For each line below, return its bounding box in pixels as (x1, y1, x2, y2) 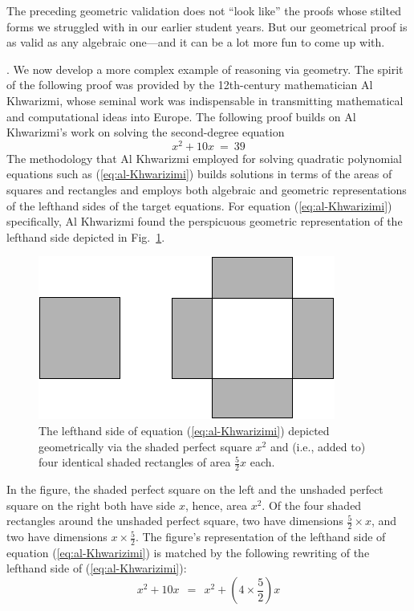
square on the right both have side (6, 496, 176, 513)
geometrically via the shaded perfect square (39, 438, 252, 454)
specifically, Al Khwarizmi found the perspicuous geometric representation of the (6, 213, 403, 230)
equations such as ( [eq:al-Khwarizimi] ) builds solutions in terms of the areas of (6, 165, 392, 182)
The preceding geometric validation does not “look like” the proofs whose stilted (6, 2, 401, 18)
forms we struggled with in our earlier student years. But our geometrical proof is (6, 18, 408, 35)
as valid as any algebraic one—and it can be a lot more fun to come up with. (6, 34, 385, 51)
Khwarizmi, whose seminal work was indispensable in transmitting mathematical (6, 92, 404, 108)
